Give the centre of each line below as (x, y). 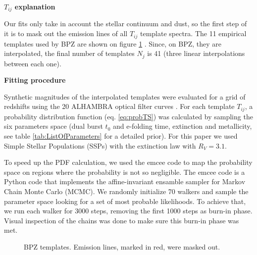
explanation (35, 6)
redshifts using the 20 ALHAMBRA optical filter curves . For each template (119, 106)
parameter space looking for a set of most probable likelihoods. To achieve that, (125, 201)
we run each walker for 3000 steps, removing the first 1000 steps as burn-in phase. (128, 211)
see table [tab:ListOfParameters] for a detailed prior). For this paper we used (121, 135)
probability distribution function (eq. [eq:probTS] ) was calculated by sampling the (128, 116)
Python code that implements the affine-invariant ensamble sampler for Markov (125, 181)
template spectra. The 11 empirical (193, 33)
